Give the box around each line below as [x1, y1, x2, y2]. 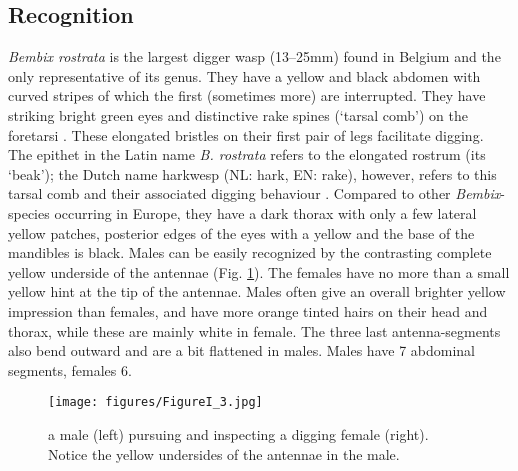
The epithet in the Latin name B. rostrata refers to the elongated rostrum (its [8, 144, 486, 165]
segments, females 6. [8, 359, 132, 380]
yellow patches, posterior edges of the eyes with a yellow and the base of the [8, 222, 475, 243]
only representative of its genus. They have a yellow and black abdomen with [8, 65, 481, 86]
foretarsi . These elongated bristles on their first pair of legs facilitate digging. [8, 124, 484, 145]
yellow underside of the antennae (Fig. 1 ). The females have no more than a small [8, 261, 510, 282]
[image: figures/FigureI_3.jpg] [48, 395, 263, 410]
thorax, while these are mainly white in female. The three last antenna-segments [8, 320, 501, 341]
